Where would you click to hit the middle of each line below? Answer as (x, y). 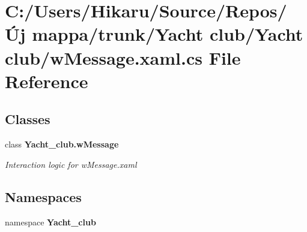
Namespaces (43, 196)
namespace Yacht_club (50, 222)
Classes (28, 119)
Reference (47, 81)
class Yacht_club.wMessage (62, 144)
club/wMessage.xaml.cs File (123, 57)
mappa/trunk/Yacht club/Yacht (168, 34)
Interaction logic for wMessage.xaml (71, 164)
